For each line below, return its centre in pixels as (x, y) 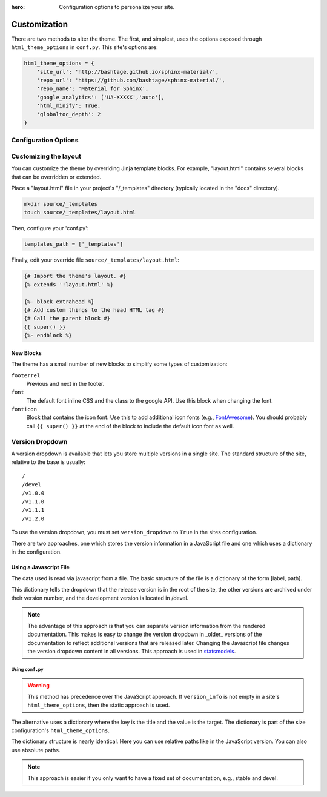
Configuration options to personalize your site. (117, 7)
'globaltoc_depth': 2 (69, 114)
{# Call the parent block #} (67, 319)
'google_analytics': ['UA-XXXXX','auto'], (101, 97)
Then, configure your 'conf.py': (50, 228)
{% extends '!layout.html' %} (69, 284)
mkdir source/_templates (61, 204)
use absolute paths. (36, 750)
